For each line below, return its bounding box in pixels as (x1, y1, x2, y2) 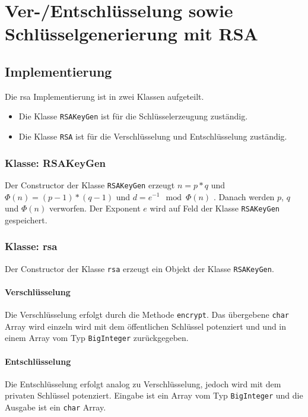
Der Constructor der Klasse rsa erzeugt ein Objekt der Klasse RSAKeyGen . (5, 262, 274, 274)
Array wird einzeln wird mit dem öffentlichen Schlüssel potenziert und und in (5, 320, 287, 332)
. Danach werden (213, 190, 275, 203)
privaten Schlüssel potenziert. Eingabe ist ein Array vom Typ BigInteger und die (5, 389, 303, 402)
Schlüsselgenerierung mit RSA (5, 21, 258, 46)
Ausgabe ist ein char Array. (5, 401, 106, 413)
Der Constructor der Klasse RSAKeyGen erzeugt (5, 178, 175, 191)
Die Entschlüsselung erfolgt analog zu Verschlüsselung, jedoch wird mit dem (5, 377, 281, 390)
